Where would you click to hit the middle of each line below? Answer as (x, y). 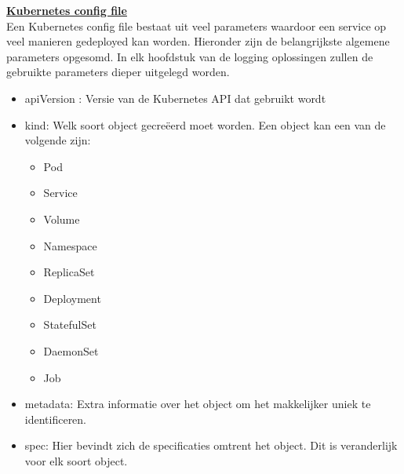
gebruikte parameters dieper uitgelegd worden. (118, 72)
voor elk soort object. (76, 460)
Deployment (72, 298)
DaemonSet (71, 350)
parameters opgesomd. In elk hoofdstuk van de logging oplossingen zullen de (190, 56)
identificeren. (56, 419)
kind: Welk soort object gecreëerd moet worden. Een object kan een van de (205, 124)
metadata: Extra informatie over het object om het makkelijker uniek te (198, 404)
